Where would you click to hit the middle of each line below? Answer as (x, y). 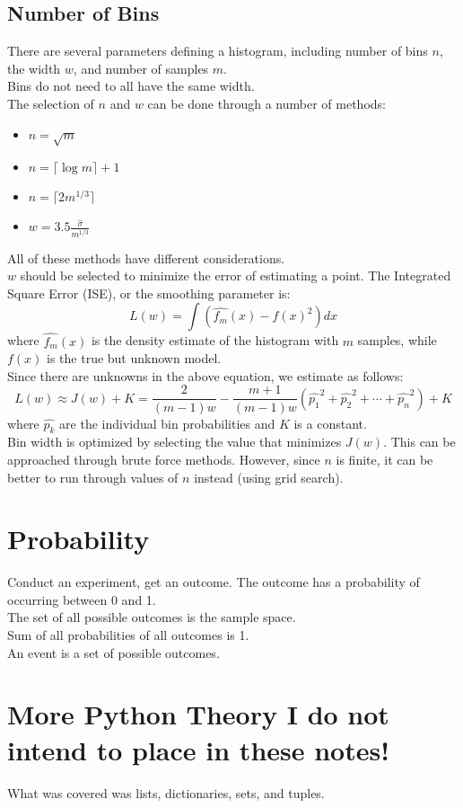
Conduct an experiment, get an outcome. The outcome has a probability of (214, 582)
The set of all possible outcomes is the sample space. (152, 617)
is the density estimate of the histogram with (215, 340)
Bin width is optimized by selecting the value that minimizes (175, 442)
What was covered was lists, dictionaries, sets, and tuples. (166, 792)
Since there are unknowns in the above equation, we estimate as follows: (205, 375)
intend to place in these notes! (198, 749)
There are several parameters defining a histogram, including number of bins (218, 51)
